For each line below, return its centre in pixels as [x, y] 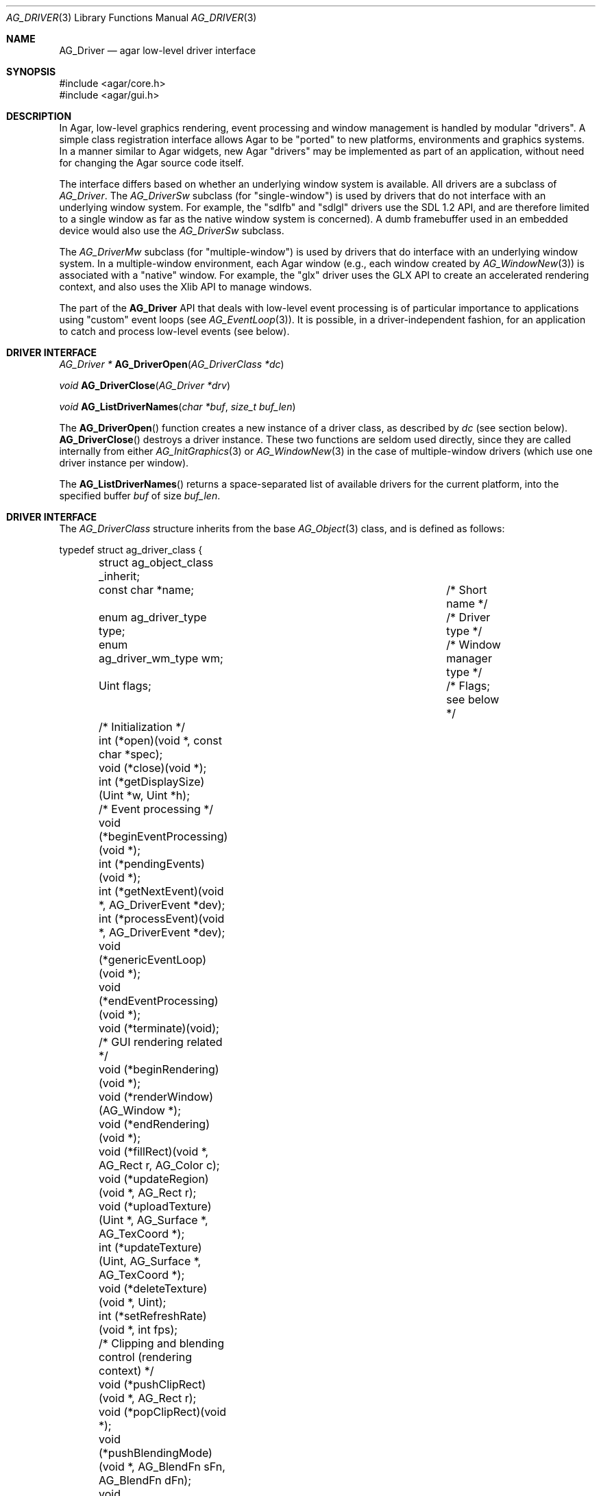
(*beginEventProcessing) [163, 836]
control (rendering [145, 1357]
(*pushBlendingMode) [156, 1453]
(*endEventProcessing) [159, 1001]
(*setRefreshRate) [161, 1316]
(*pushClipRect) [165, 1384]
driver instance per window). [124, 463]
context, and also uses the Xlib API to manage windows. [186, 287]
